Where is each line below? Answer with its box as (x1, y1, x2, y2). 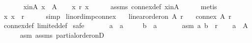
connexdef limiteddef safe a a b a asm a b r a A (3, 20, 248, 30)
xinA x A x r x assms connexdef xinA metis (23, 1, 217, 11)
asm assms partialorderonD (20, 29, 105, 40)
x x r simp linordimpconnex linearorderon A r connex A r (3, 11, 231, 21)
